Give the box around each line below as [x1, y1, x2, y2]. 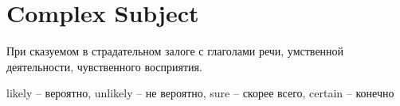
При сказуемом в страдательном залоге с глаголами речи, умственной [6, 43, 344, 59]
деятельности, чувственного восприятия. [6, 58, 202, 74]
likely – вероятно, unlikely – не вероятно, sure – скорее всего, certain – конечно [6, 85, 394, 101]
